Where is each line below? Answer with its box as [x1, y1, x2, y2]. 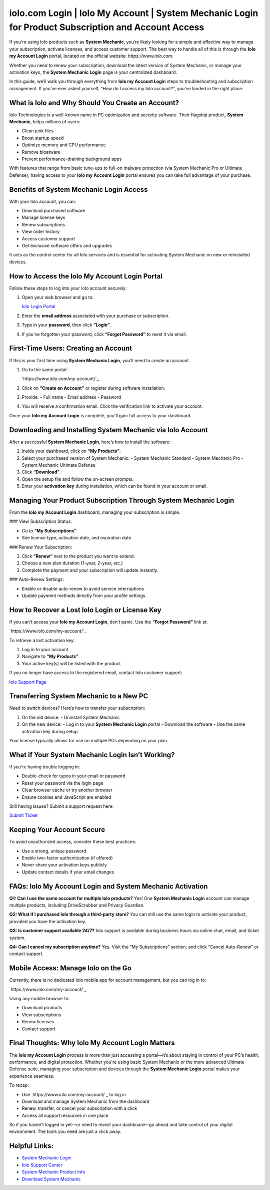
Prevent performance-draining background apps [21, 156, 122, 162]
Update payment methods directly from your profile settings [21, 592, 145, 599]
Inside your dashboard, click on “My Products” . [21, 448, 121, 454]
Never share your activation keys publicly [21, 862, 107, 868]
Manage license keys [21, 214, 65, 220]
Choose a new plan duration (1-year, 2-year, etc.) [21, 560, 123, 566]
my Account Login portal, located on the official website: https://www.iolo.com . [9, 53, 173, 59]
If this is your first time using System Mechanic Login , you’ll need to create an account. [9, 357, 190, 363]
